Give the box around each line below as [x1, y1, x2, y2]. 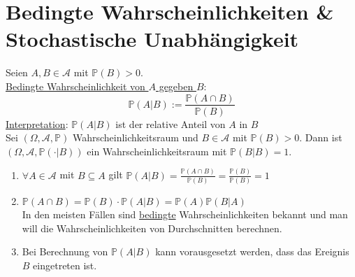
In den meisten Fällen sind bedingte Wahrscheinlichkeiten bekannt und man [22, 206, 348, 221]
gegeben [159, 78, 194, 93]
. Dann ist [299, 130, 342, 145]
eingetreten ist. [33, 257, 97, 272]
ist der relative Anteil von [115, 116, 226, 131]
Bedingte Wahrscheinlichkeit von [6, 78, 145, 93]
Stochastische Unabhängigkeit [6, 24, 299, 53]
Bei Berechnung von [22, 244, 108, 259]
